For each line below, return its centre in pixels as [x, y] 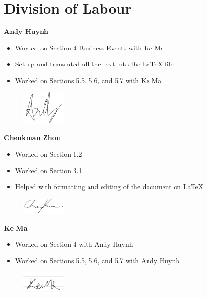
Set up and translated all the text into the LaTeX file [94, 64]
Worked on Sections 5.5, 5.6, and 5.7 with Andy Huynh [97, 260]
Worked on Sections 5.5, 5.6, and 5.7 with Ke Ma [88, 80]
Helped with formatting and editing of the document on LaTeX [109, 187]
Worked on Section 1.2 [49, 154]
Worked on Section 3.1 [49, 170]
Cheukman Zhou [32, 138]
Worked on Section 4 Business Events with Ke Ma [90, 47]
